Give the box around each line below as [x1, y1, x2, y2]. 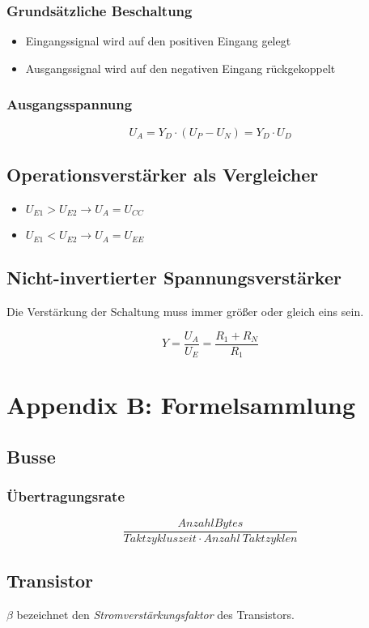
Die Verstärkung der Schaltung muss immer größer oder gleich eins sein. [6, 302, 364, 319]
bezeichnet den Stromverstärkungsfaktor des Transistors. [16, 605, 295, 622]
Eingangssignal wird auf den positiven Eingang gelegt [25, 32, 291, 49]
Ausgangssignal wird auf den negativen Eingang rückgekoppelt [25, 59, 336, 76]
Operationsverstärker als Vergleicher [6, 162, 319, 187]
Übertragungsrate [6, 486, 125, 506]
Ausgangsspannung [6, 94, 133, 114]
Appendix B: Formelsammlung [6, 388, 356, 421]
